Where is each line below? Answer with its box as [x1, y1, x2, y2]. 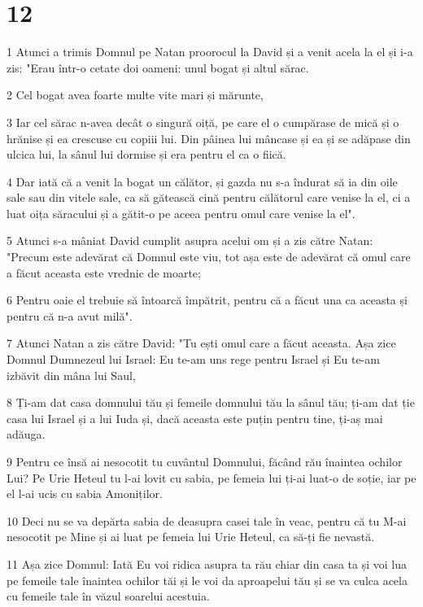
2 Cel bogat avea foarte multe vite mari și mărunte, [7, 86, 264, 103]
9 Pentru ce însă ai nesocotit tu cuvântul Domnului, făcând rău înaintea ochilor [7, 453, 403, 469]
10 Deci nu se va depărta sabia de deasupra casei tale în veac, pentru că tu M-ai [7, 512, 407, 529]
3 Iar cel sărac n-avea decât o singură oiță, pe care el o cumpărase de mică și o [7, 113, 399, 130]
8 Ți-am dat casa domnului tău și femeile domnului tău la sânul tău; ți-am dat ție [7, 394, 415, 411]
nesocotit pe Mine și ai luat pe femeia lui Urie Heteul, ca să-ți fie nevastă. [7, 528, 375, 545]
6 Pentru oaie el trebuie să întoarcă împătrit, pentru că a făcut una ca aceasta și [7, 291, 408, 308]
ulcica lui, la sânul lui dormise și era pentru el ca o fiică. [7, 146, 286, 163]
